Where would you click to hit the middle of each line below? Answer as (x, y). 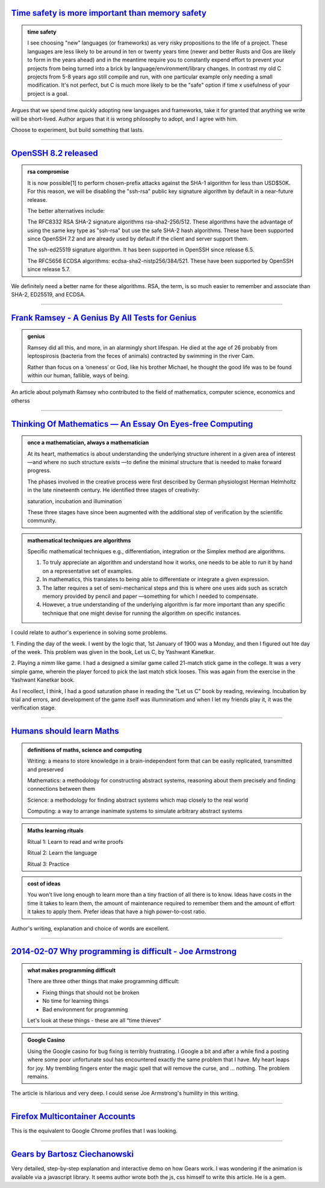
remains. (38, 1076)
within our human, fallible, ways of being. (78, 375)
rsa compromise (48, 172)
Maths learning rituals (55, 831)
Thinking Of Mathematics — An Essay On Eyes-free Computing (132, 424)
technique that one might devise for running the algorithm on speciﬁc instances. (142, 613)
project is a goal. (48, 93)
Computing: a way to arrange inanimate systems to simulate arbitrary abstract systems (135, 811)
